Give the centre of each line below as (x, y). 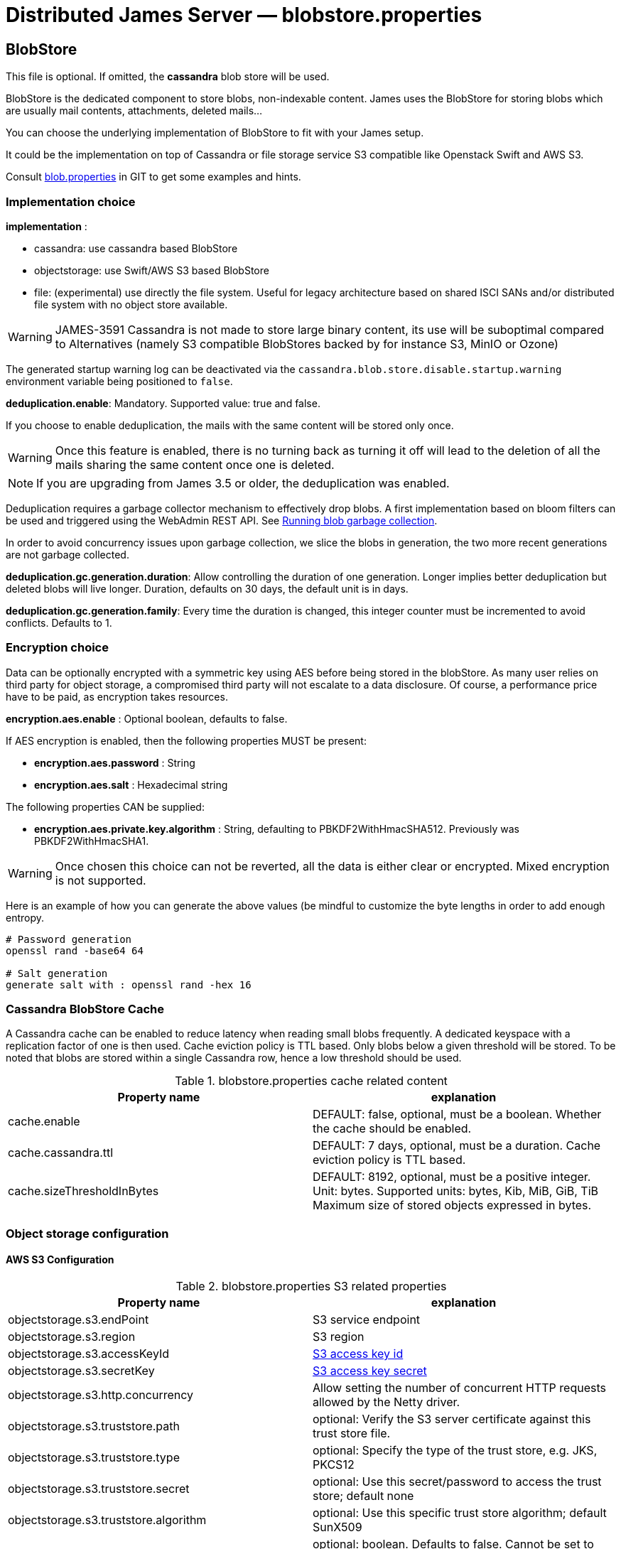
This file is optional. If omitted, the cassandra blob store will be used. (168, 77)
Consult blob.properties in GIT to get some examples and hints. (153, 177)
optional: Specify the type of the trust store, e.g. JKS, (455, 1451)
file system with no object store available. (131, 304)
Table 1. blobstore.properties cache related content (311, 1081)
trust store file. (352, 1434)
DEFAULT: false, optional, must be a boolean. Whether (457, 1114)
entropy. (25, 917)
